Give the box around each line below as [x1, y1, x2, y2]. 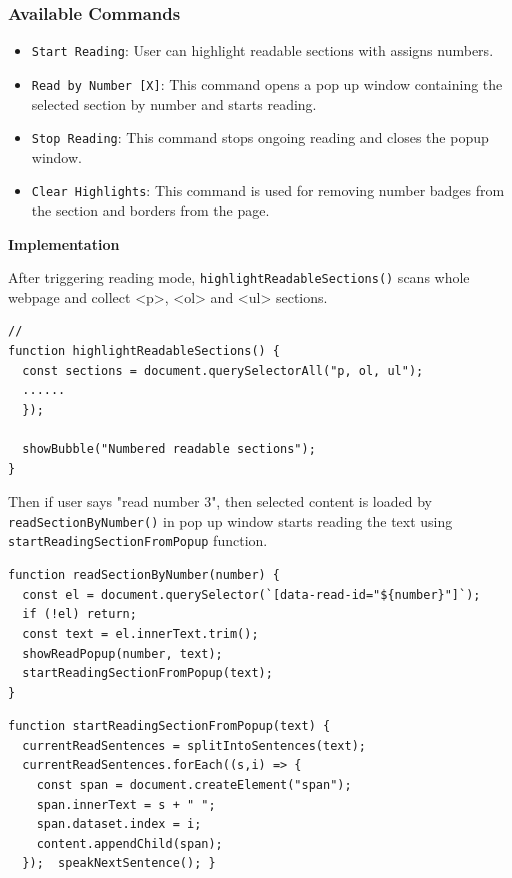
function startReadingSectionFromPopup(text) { [8, 719, 331, 734]
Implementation [8, 233, 120, 254]
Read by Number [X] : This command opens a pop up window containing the [31, 73, 503, 94]
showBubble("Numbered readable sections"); [22, 442, 316, 457]
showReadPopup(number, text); [22, 646, 223, 661]
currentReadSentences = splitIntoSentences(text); [22, 738, 366, 753]
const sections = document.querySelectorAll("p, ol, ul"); [22, 363, 424, 378]
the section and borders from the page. [31, 200, 270, 221]
